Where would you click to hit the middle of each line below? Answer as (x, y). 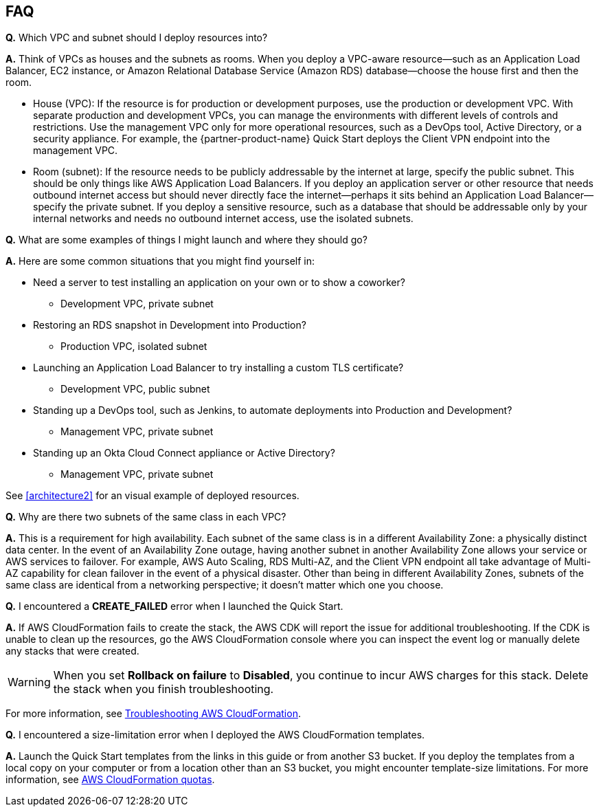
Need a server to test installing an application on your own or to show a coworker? (219, 283)
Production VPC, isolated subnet (134, 347)
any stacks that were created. (72, 651)
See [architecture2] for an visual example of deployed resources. (152, 496)
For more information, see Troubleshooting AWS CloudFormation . (153, 714)
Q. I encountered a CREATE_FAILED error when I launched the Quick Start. (174, 606)
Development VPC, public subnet (135, 389)
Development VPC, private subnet (137, 304)
